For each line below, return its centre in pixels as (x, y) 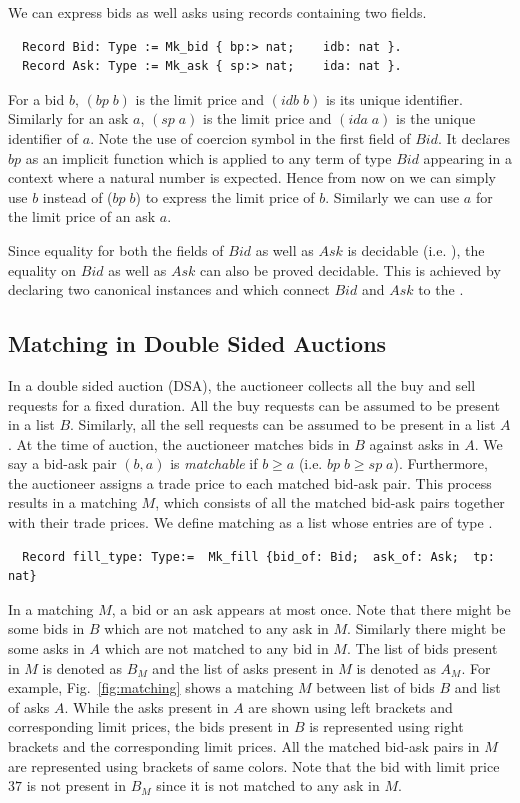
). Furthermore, (440, 463)
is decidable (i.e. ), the (416, 249)
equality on (42, 269)
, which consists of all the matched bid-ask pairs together (330, 502)
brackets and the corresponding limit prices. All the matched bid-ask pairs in (244, 746)
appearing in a (467, 157)
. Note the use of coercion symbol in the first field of (250, 137)
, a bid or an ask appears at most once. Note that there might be (311, 608)
